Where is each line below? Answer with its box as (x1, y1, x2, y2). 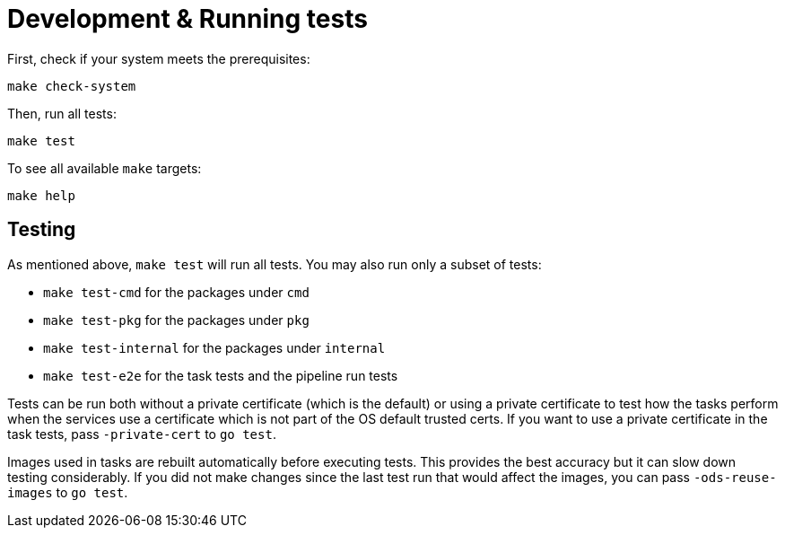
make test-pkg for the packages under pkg (43, 311, 310, 328)
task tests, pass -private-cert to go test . (7, 425, 276, 442)
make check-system (7, 78, 136, 93)
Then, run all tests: (7, 105, 117, 121)
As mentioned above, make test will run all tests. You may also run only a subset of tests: (7, 256, 542, 272)
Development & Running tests (7, 4, 368, 34)
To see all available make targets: (7, 160, 202, 176)
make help (7, 188, 75, 203)
